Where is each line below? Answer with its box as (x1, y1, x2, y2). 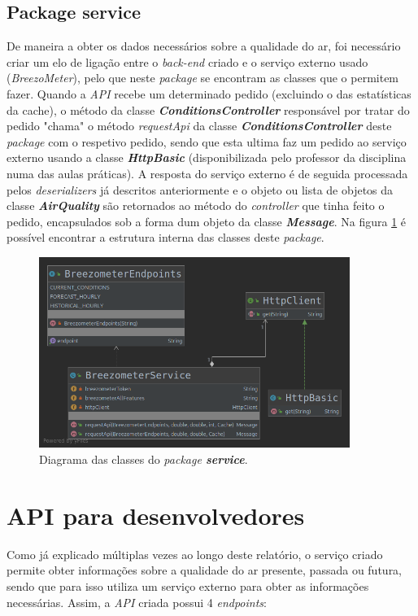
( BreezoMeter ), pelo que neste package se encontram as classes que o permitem (7, 69, 399, 86)
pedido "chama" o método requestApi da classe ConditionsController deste (7, 117, 392, 134)
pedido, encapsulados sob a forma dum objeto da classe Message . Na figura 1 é (7, 212, 407, 229)
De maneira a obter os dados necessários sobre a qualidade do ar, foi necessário (7, 37, 401, 55)
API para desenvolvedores (7, 498, 305, 531)
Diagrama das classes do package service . (39, 451, 248, 468)
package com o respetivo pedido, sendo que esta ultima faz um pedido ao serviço (7, 133, 407, 150)
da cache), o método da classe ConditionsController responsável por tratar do (7, 101, 410, 118)
